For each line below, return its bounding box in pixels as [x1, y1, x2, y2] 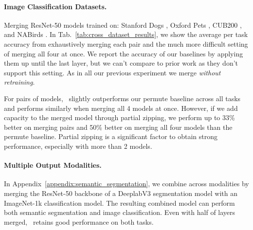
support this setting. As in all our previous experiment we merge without [4, 67, 221, 77]
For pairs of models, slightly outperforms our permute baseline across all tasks [4, 93, 241, 103]
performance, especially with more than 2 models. [4, 141, 152, 151]
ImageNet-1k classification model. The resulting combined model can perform [4, 197, 235, 208]
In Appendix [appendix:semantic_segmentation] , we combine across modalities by [4, 178, 249, 189]
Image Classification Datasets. [4, 1, 107, 11]
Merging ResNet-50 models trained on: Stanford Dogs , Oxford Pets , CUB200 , [4, 19, 242, 30]
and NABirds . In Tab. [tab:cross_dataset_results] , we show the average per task [4, 29, 248, 39]
